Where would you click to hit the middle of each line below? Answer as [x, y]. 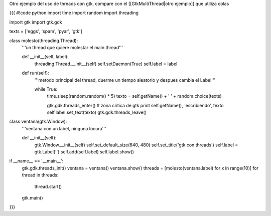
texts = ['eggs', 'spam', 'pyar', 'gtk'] [46, 31]
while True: [46, 89]
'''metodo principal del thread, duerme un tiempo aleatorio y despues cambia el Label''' [125, 80]
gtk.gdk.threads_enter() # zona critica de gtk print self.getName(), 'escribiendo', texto [135, 105]
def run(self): [36, 73]
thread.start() [48, 186]
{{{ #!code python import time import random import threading [74, 13]
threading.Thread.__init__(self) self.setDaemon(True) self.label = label [106, 64]
